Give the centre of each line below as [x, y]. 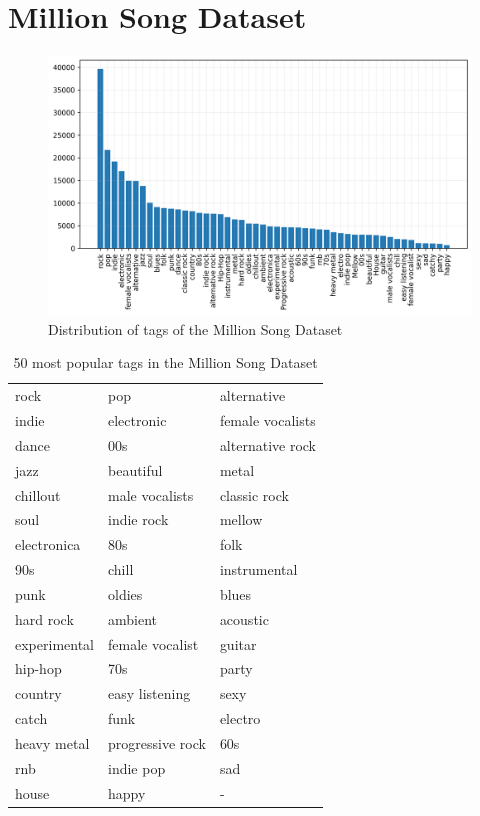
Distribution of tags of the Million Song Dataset [195, 328]
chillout [38, 494]
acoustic [244, 618]
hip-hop [38, 668]
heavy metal [52, 743]
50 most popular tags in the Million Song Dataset [165, 362]
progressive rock [157, 743]
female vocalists [267, 420]
